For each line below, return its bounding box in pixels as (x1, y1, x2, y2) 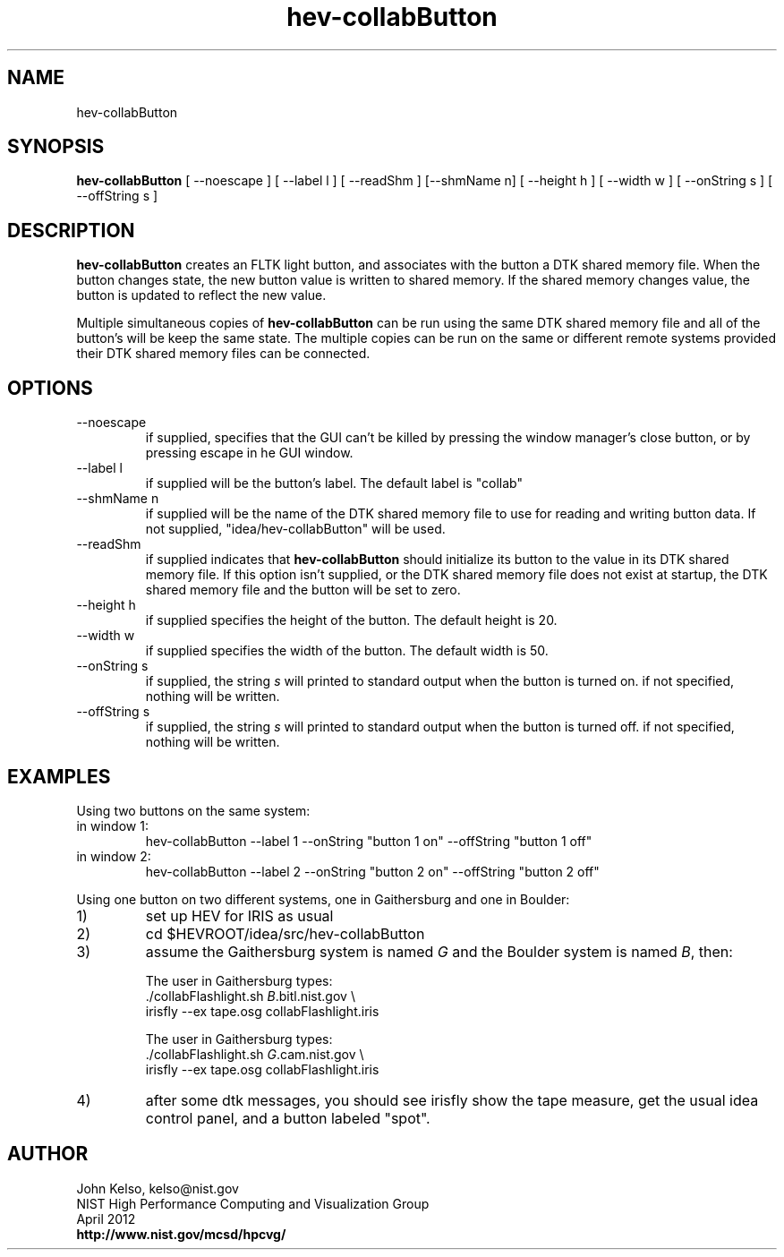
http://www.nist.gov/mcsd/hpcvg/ (76, 1226, 286, 1242)
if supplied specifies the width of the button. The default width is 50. (145, 643, 549, 659)
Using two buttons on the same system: (76, 802, 311, 818)
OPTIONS (7, 376, 93, 399)
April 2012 (76, 1210, 136, 1227)
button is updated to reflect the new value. (76, 287, 327, 304)
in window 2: (76, 848, 151, 864)
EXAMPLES (7, 765, 111, 788)
